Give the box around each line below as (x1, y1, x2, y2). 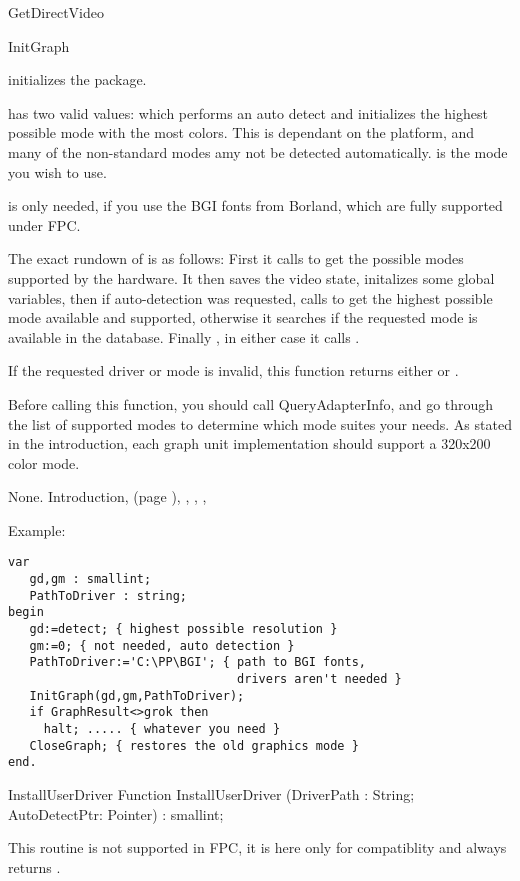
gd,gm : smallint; (29, 572, 152, 587)
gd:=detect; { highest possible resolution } (29, 622, 338, 637)
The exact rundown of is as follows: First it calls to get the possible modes (8, 248, 464, 269)
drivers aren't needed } (237, 672, 402, 687)
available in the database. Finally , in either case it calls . (8, 326, 360, 347)
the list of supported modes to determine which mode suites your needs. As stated (8, 413, 512, 434)
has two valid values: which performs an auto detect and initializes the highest (8, 102, 488, 123)
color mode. (8, 452, 80, 473)
